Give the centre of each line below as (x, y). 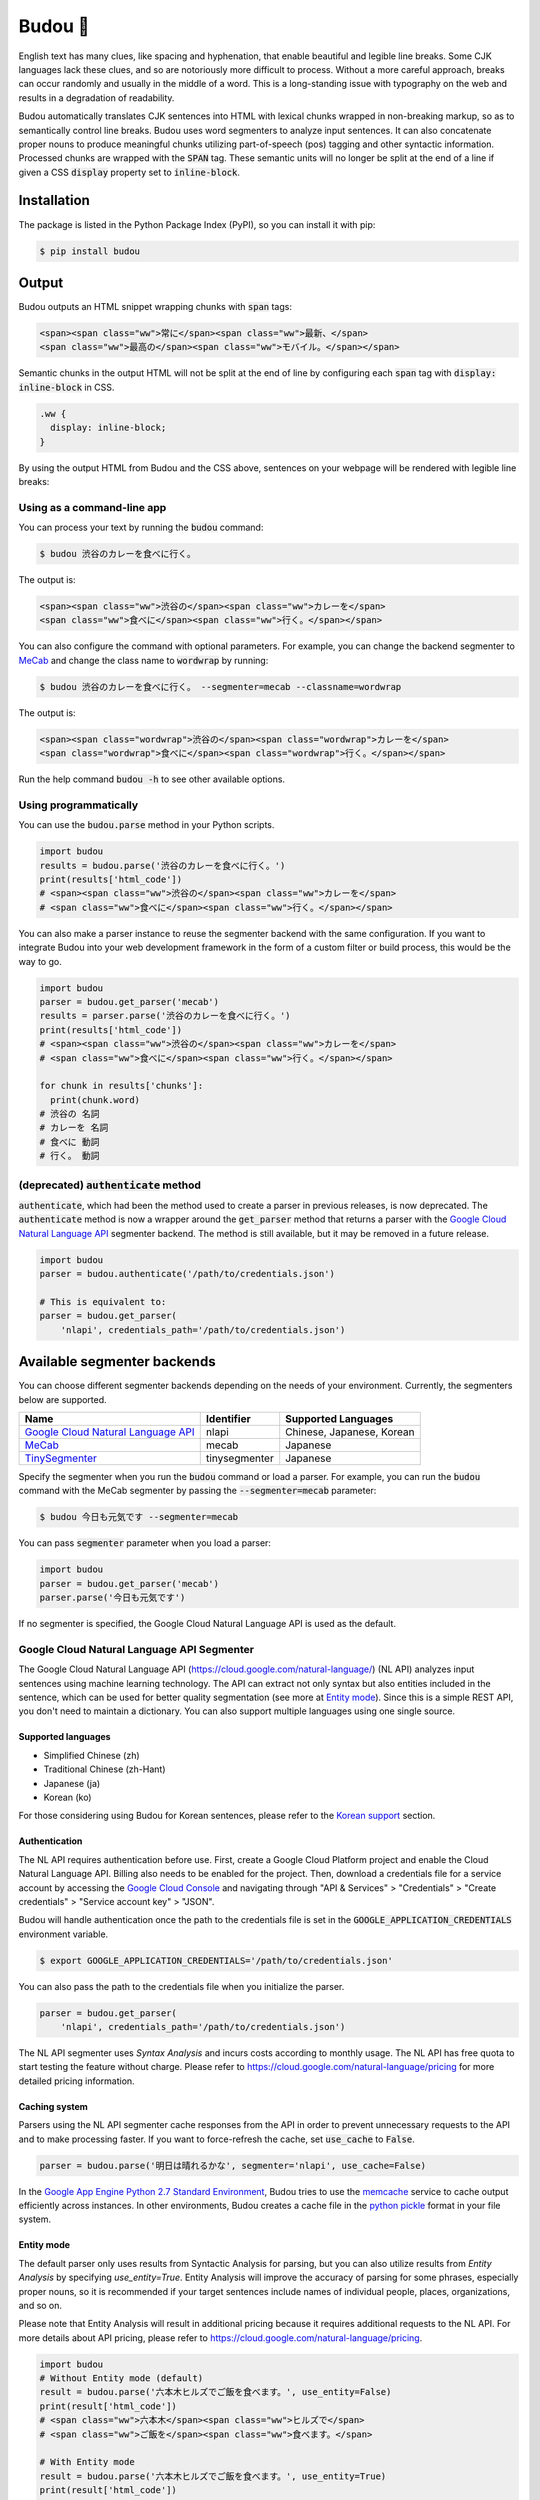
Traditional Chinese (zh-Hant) (104, 1769)
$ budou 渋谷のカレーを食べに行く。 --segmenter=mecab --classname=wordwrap (220, 686)
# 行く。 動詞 (69, 1156)
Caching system (53, 2106)
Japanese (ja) (72, 1783)
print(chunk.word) (95, 1099)
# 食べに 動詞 (69, 1141)
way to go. (40, 961)
